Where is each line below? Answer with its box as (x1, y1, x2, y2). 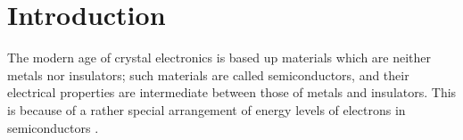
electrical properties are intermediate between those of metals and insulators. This (7, 83, 457, 102)
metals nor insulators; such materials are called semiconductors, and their (7, 65, 409, 84)
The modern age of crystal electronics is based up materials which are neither (7, 48, 432, 67)
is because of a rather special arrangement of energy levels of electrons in (7, 100, 406, 119)
